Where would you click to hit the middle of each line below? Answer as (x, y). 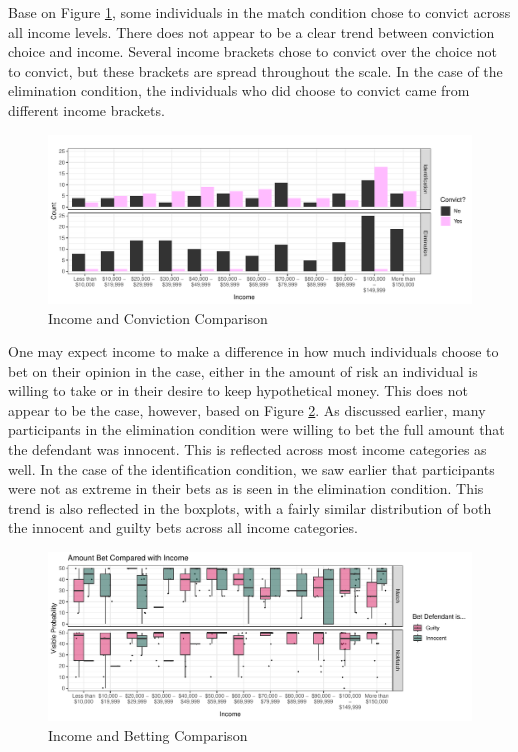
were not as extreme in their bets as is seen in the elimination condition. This (246, 488)
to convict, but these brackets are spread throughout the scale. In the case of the (255, 70)
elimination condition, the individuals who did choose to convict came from (239, 90)
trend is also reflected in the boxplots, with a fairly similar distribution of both (250, 507)
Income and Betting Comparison (148, 734)
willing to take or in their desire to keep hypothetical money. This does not (238, 390)
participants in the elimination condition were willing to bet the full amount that (256, 429)
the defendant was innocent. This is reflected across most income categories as (247, 449)
